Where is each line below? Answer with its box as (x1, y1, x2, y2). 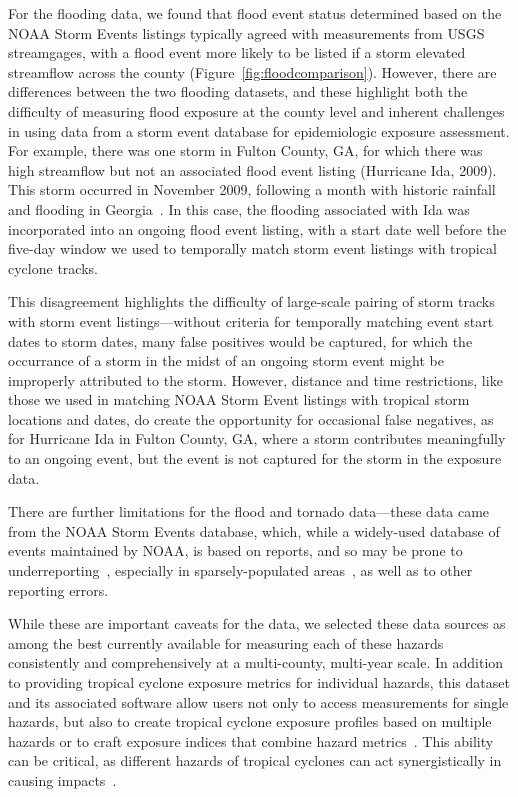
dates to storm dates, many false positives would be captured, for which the (8, 330, 473, 351)
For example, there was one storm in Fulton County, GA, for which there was (8, 140, 483, 161)
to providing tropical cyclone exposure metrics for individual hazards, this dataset (8, 672, 510, 692)
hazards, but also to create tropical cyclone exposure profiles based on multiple (8, 711, 492, 732)
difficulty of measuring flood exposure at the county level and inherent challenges (8, 100, 505, 121)
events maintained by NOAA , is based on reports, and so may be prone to (8, 540, 463, 561)
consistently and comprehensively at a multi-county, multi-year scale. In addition (8, 652, 504, 673)
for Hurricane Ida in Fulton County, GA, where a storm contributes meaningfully (8, 428, 506, 449)
